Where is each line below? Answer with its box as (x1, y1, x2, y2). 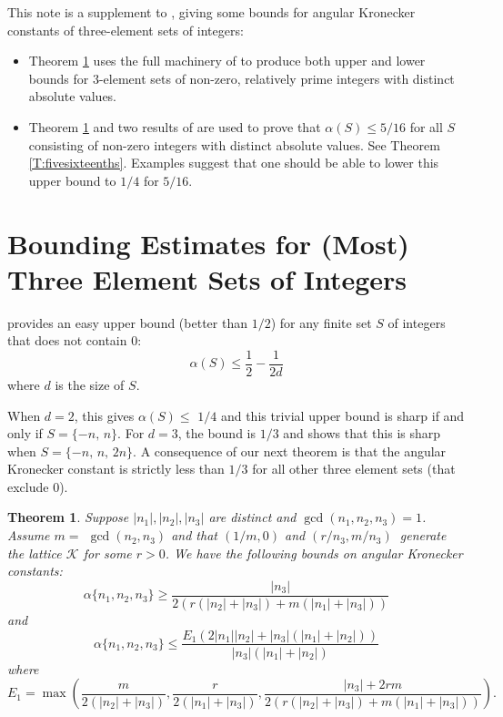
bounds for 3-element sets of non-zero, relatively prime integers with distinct (28, 68, 455, 87)
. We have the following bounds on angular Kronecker (165, 543, 463, 562)
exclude (7, 476, 49, 496)
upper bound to (28, 170, 116, 189)
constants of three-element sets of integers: (7, 20, 244, 39)
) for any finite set (270, 312, 372, 332)
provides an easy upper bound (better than (7, 312, 247, 332)
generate (399, 526, 447, 545)
